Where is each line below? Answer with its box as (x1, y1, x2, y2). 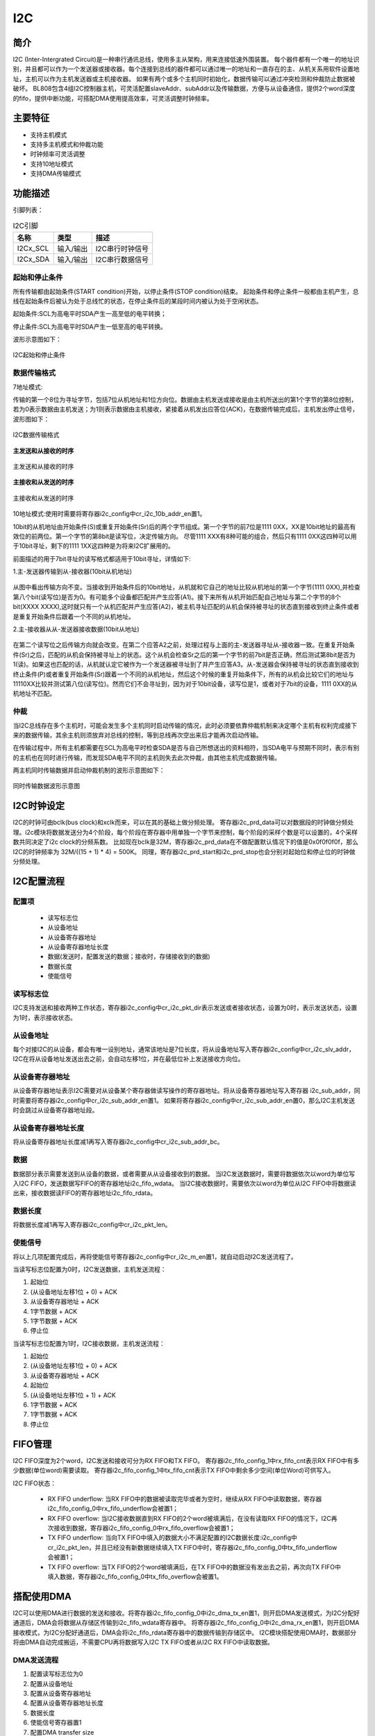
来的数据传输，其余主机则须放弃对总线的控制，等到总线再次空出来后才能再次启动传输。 (12, 731, 262, 739)
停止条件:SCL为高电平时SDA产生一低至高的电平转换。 (12, 322, 167, 331)
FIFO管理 (12, 1438, 52, 1450)
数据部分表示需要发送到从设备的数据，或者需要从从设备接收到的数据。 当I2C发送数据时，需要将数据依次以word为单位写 (12, 1169, 356, 1178)
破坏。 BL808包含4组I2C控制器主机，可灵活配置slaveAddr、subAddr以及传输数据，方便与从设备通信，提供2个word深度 (12, 84, 356, 93)
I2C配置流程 (12, 875, 65, 887)
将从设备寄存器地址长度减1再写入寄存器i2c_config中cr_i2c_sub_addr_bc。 (12, 1137, 224, 1146)
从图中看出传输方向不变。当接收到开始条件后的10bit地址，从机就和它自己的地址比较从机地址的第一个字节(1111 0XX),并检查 (12, 583, 360, 592)
